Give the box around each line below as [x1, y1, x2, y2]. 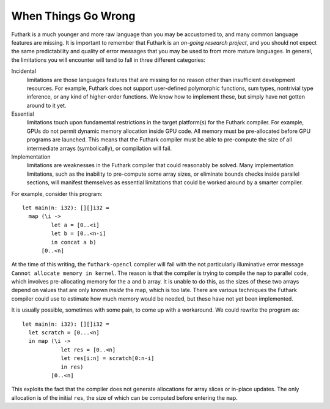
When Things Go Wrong [11, 9, 136, 23]
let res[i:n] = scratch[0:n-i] [61, 355, 155, 362]
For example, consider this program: [11, 190, 103, 197]
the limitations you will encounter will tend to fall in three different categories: [11, 56, 206, 64]
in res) [61, 363, 84, 370]
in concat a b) [51, 239, 97, 246]
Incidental [11, 67, 37, 75]
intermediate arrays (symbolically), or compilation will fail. [26, 144, 172, 152]
